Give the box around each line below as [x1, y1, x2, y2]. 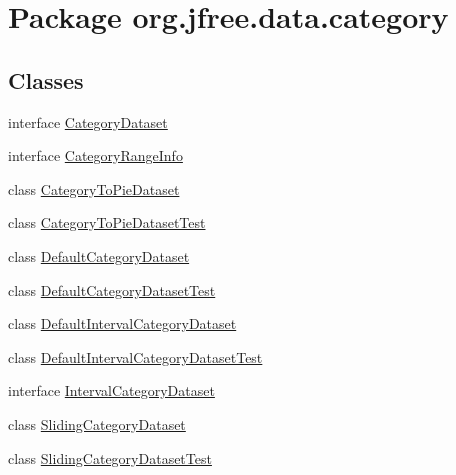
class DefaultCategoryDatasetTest [8, 279, 216, 300]
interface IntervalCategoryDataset [8, 380, 215, 401]
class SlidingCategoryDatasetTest [8, 447, 212, 468]
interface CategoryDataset [8, 111, 168, 132]
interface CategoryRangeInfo [8, 145, 183, 166]
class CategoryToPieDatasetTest [8, 212, 206, 233]
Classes [8, 64, 84, 95]
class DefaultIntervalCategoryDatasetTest [8, 346, 263, 367]
